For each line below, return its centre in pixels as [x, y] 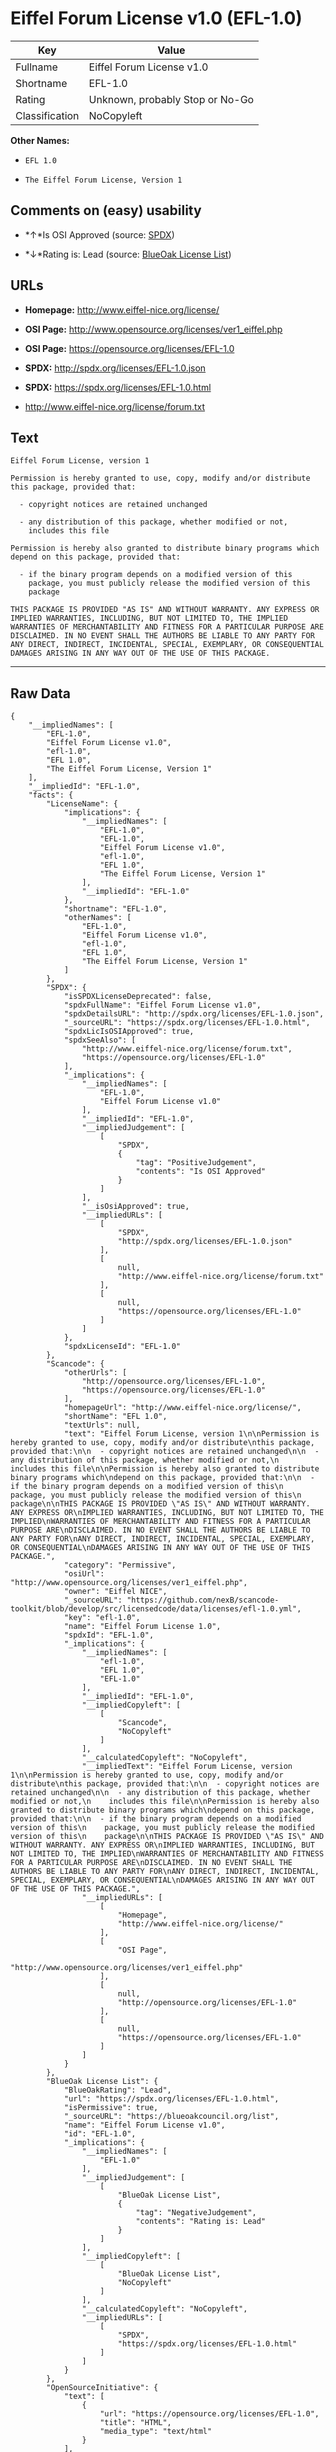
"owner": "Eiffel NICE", [115, 1592]
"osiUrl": [84, 1574]
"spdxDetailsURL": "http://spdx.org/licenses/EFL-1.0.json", [194, 1014]
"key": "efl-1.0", [102, 1618]
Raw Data [41, 693]
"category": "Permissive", [120, 1565]
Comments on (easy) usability [106, 210]
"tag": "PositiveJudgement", [196, 1163]
